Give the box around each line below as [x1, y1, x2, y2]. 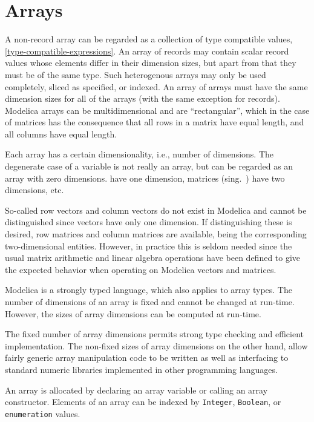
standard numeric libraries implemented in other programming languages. [5, 363, 278, 375]
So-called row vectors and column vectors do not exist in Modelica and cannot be [5, 203, 307, 216]
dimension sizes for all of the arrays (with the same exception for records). [5, 92, 280, 105]
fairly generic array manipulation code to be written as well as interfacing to [5, 351, 289, 364]
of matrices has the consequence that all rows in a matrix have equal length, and [5, 116, 304, 128]
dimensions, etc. [5, 183, 64, 196]
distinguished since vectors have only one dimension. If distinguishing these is [5, 216, 292, 228]
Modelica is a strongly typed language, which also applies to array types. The [5, 283, 292, 296]
